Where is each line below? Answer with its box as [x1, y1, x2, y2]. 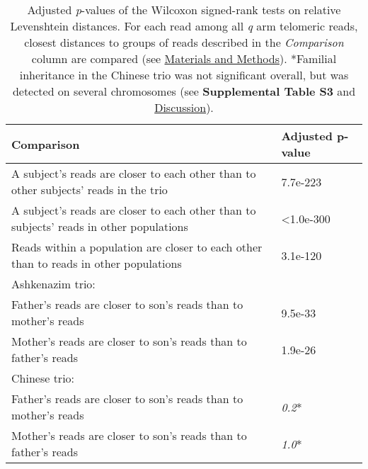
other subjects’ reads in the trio [11, 181, 168, 198]
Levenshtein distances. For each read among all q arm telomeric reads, [10, 18, 358, 34]
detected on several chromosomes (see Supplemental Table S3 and [12, 83, 356, 99]
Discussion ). [154, 99, 214, 115]
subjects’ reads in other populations [11, 218, 188, 234]
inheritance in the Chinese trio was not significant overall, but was [19, 67, 349, 83]
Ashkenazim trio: [11, 276, 96, 292]
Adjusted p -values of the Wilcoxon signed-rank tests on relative [27, 1, 341, 18]
